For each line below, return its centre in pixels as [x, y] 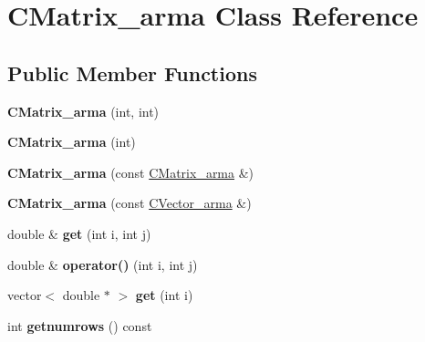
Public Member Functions [132, 73]
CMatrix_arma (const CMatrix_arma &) [131, 172]
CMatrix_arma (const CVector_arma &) [130, 203]
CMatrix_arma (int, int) [83, 111]
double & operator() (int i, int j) [103, 264]
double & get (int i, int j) [79, 233]
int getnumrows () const [80, 325]
